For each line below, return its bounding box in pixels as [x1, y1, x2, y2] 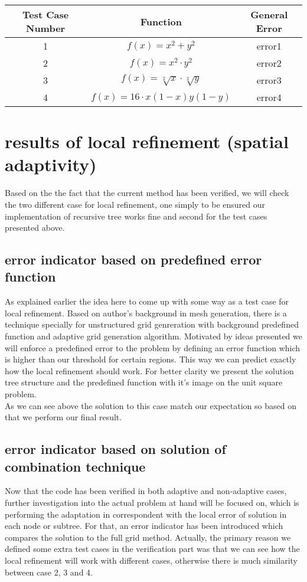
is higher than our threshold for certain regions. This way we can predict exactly [5, 353, 296, 365]
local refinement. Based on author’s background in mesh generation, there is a [5, 306, 287, 319]
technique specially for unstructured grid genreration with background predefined [5, 318, 299, 331]
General [250, 8, 288, 21]
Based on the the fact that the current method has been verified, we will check [5, 187, 289, 199]
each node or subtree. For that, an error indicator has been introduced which [5, 519, 283, 532]
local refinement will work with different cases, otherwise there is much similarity [5, 554, 298, 566]
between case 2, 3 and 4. [5, 565, 93, 578]
